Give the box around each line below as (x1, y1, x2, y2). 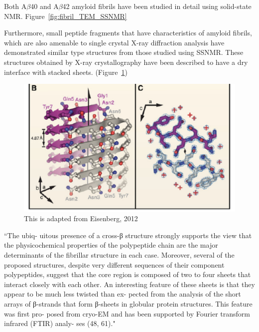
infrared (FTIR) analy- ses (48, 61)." (4, 318, 116, 329)
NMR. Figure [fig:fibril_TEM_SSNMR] (4, 10, 127, 21)
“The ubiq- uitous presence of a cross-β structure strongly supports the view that (4, 230, 252, 240)
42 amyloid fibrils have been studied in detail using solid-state (62, 1, 252, 11)
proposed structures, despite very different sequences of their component (4, 259, 225, 270)
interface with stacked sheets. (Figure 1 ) (4, 66, 128, 77)
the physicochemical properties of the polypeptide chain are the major (4, 240, 218, 250)
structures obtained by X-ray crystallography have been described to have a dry (4, 56, 248, 67)
